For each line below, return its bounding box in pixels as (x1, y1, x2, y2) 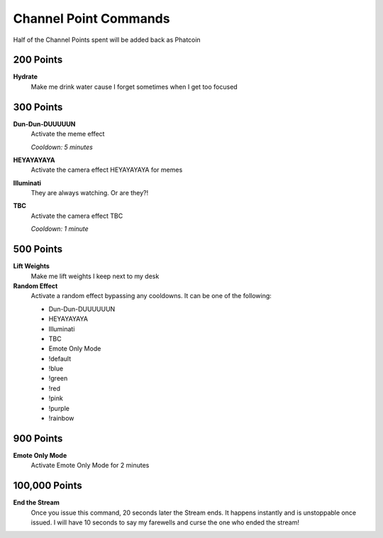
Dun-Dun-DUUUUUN (13, 119, 76, 128)
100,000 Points (13, 480, 82, 492)
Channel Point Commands (13, 11, 170, 26)
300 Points (13, 101, 63, 113)
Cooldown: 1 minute (30, 224, 89, 234)
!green (48, 374, 68, 383)
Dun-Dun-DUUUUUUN (48, 304, 116, 313)
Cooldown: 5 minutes (30, 143, 94, 151)
